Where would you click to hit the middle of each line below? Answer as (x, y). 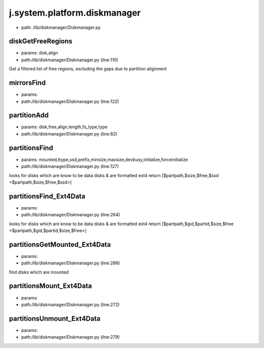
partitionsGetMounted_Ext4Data (60, 244)
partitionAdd (29, 115)
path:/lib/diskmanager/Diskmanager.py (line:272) (70, 304)
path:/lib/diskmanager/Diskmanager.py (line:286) (71, 263)
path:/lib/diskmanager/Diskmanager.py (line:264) (71, 215)
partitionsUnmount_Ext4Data (55, 318)
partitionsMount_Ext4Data (51, 286)
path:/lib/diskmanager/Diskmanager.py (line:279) (70, 337)
